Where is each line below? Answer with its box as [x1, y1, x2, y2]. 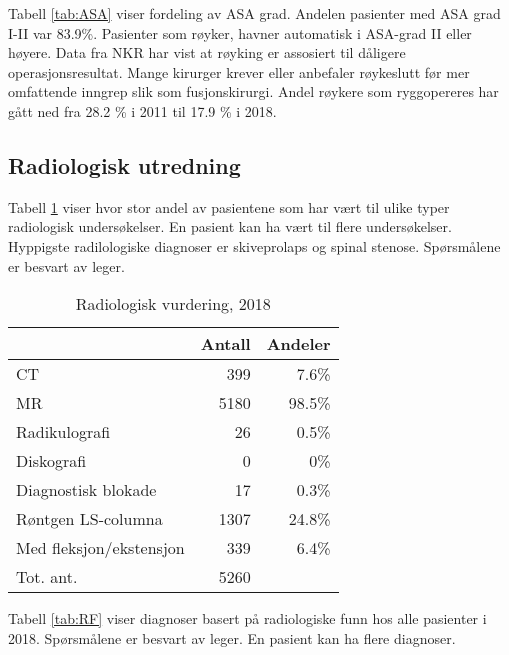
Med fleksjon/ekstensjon [16, 536, 185, 560]
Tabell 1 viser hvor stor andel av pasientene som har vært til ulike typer [8, 196, 450, 217]
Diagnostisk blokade [16, 478, 157, 502]
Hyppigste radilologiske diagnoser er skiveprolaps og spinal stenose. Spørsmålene [8, 235, 501, 256]
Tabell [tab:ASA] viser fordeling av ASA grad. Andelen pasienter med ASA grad [8, 3, 501, 23]
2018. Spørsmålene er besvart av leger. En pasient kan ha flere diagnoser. [8, 627, 456, 648]
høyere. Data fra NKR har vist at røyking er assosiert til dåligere [8, 42, 406, 63]
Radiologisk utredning [8, 149, 241, 180]
